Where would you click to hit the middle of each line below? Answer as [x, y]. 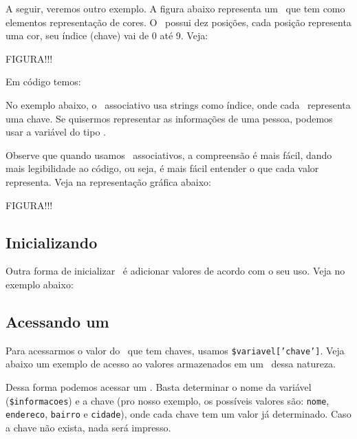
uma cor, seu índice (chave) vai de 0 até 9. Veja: [107, 35]
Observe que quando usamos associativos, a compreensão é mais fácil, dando [169, 154]
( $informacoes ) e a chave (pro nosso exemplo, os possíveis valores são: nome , [167, 400]
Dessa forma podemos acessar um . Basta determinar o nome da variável [159, 386]
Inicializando [52, 242]
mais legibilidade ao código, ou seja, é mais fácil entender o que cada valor [162, 168]
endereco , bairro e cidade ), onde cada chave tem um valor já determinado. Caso [178, 414]
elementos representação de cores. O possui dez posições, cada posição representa [178, 22]
